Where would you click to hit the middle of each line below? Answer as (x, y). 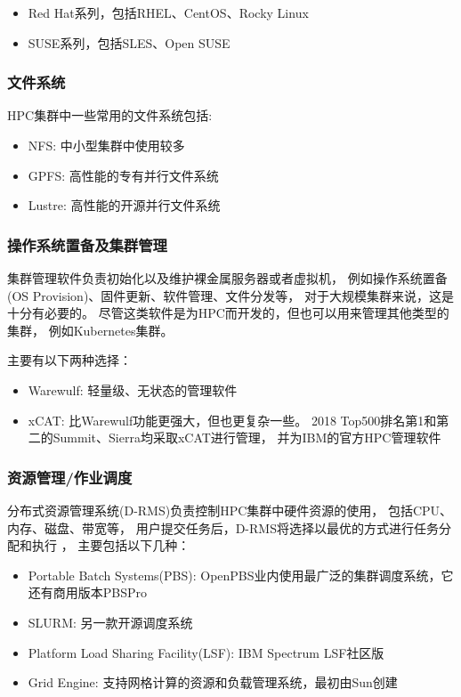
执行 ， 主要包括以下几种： (111, 545)
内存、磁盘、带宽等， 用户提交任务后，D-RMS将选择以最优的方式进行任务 (223, 527)
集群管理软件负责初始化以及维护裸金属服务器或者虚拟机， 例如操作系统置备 (227, 278)
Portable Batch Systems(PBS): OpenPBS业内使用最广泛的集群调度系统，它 (241, 575)
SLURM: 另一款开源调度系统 (110, 622)
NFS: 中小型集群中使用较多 (106, 145)
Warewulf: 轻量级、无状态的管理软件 (133, 389)
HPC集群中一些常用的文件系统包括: (110, 115)
